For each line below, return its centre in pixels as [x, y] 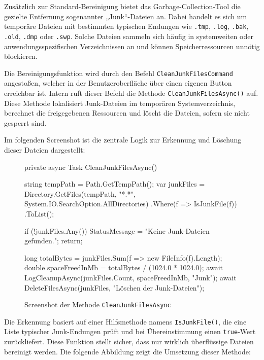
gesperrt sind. [25, 122]
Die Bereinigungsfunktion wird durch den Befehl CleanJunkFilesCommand [119, 73]
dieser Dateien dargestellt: [45, 149]
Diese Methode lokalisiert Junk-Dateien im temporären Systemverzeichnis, [120, 103]
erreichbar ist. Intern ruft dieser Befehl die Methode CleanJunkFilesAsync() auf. [131, 93]
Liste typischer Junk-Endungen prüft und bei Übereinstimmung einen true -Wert [130, 331]
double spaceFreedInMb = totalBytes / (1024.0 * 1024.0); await [124, 267]
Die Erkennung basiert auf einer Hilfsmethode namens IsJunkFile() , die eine [125, 321]
